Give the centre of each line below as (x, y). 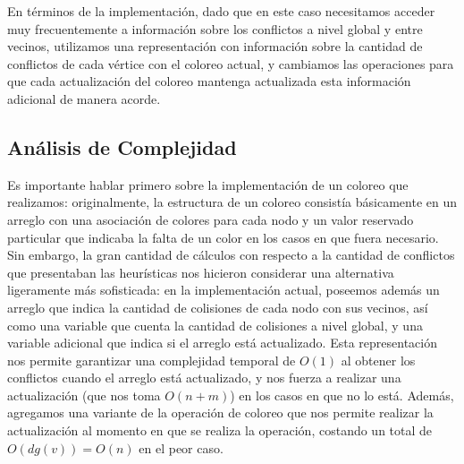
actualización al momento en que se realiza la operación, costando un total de (220, 430)
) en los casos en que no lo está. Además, (342, 395)
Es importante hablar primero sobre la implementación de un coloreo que (208, 184)
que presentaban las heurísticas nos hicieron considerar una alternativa (201, 272)
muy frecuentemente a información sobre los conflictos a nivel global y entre (215, 28)
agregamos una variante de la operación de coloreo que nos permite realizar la (220, 412)
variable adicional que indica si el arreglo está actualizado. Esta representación (222, 343)
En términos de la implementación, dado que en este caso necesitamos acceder (221, 11)
